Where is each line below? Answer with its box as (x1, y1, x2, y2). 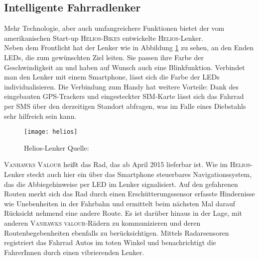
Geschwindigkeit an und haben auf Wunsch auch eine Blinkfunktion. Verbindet (4, 62, 245, 72)
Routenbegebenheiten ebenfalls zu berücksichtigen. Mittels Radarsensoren (4, 227, 229, 238)
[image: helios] (24, 128, 78, 136)
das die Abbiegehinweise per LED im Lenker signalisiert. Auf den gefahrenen (4, 178, 238, 189)
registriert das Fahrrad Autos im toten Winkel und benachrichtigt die (4, 237, 216, 248)
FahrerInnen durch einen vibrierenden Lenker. (4, 247, 144, 257)
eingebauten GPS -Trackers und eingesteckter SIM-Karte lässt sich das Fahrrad (4, 91, 244, 101)
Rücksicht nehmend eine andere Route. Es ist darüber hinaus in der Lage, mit (4, 208, 243, 218)
